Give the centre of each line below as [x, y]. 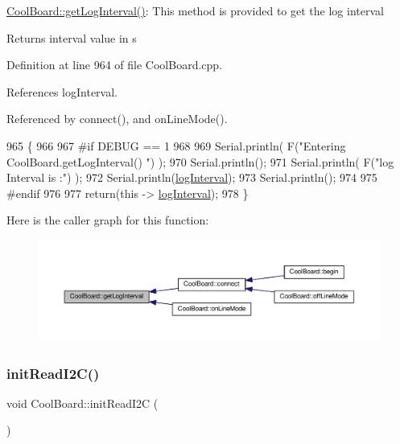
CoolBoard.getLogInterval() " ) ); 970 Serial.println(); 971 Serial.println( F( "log [200, 161]
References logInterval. [62, 91]
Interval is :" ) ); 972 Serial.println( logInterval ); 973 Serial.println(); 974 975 [192, 177]
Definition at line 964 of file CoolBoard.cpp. [115, 65]
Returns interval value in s [72, 37]
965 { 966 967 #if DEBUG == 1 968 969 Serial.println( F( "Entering [176, 145]
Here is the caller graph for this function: [108, 220]
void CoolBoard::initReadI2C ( [82, 403]
